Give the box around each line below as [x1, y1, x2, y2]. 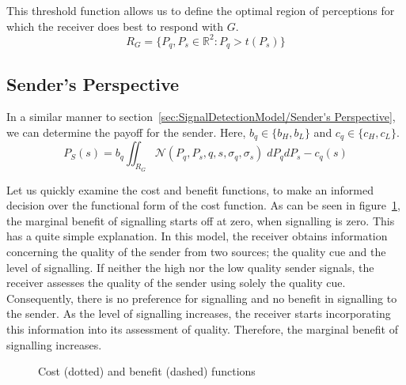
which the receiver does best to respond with [6, 17, 224, 34]
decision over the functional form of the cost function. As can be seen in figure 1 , [6, 197, 400, 213]
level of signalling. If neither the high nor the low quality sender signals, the [6, 259, 374, 275]
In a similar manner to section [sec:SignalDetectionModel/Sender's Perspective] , [6, 108, 396, 125]
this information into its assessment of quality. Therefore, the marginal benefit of [6, 320, 398, 337]
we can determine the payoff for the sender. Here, [6, 123, 246, 140]
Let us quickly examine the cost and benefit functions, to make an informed [6, 181, 374, 198]
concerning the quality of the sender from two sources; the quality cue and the [6, 243, 386, 259]
